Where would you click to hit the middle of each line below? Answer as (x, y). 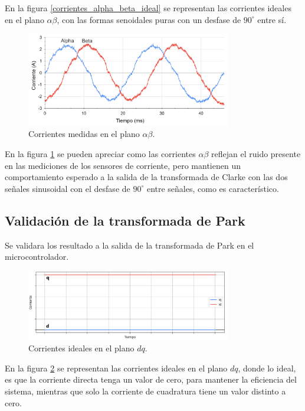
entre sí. (272, 19)
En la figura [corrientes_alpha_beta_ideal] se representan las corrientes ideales (148, 8)
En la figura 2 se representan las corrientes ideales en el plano (116, 368)
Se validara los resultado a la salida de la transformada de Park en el (129, 245)
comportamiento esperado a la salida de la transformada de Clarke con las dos (146, 177)
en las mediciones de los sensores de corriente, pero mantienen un (123, 165)
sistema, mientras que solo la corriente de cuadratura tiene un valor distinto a (145, 391)
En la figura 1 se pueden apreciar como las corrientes (100, 154)
